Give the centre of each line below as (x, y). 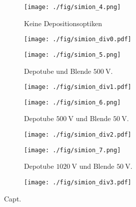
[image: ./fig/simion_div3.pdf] (78, 182)
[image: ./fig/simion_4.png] (72, 7)
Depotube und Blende (58, 71)
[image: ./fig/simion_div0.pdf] (78, 39)
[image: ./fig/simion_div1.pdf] (78, 87)
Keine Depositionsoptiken (63, 23)
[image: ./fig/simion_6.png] (72, 102)
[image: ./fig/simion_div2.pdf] (78, 135)
